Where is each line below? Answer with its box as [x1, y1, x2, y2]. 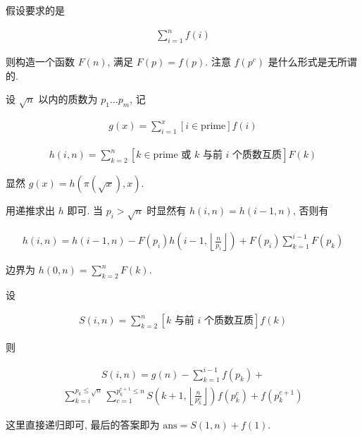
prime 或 [153, 150, 192, 161]
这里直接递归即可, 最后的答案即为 [6, 417, 160, 431]
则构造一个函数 [6, 54, 75, 68]
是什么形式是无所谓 [268, 54, 357, 68]
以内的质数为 [38, 92, 98, 106]
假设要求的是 [6, 3, 65, 17]
